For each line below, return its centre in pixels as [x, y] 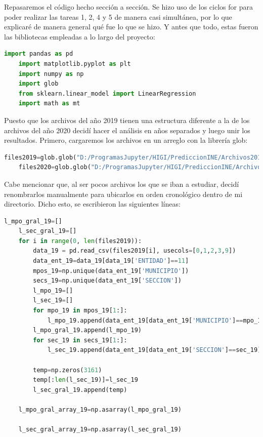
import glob [38, 84]
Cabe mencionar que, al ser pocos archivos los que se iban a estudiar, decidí [122, 184]
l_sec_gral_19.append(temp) [80, 390]
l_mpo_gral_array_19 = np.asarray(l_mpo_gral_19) [100, 409]
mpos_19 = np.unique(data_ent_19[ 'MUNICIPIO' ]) [111, 271]
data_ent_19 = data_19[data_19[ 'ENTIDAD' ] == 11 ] [111, 261]
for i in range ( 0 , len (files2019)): [80, 241]
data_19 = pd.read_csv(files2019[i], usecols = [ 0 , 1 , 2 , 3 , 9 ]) [135, 251]
